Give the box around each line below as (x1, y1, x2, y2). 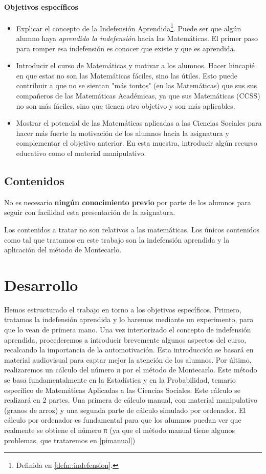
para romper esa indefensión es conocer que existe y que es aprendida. (16, 43, 236, 53)
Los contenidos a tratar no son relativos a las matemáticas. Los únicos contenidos (4, 224, 259, 234)
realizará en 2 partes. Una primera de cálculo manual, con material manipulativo (4, 394, 257, 405)
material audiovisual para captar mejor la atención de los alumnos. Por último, (4, 354, 252, 365)
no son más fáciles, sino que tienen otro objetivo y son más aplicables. (16, 100, 235, 111)
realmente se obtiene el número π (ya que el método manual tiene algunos (4, 425, 235, 435)
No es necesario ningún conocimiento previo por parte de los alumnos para (4, 196, 251, 207)
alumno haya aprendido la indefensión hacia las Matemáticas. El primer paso (16, 33, 258, 44)
